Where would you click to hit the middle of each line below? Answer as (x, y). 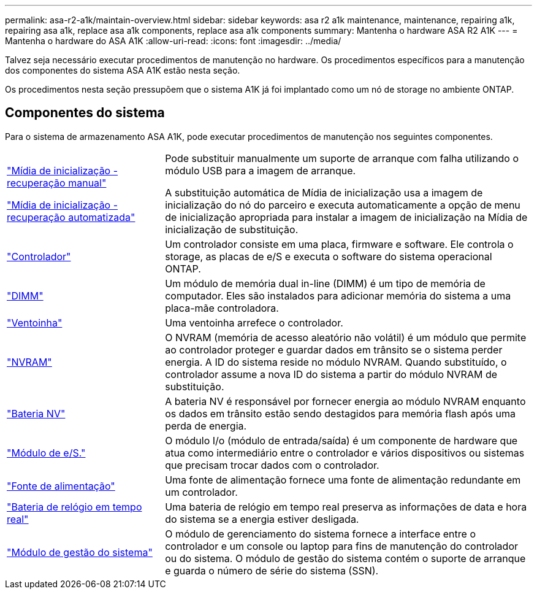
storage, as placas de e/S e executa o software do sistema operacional (329, 256)
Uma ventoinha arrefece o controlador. (254, 322)
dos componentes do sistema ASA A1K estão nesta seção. (123, 70)
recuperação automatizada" (71, 217)
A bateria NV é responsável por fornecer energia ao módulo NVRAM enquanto (345, 401)
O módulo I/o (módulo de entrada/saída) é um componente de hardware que (341, 440)
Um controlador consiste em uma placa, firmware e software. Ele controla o (339, 244)
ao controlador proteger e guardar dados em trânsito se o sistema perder (334, 349)
